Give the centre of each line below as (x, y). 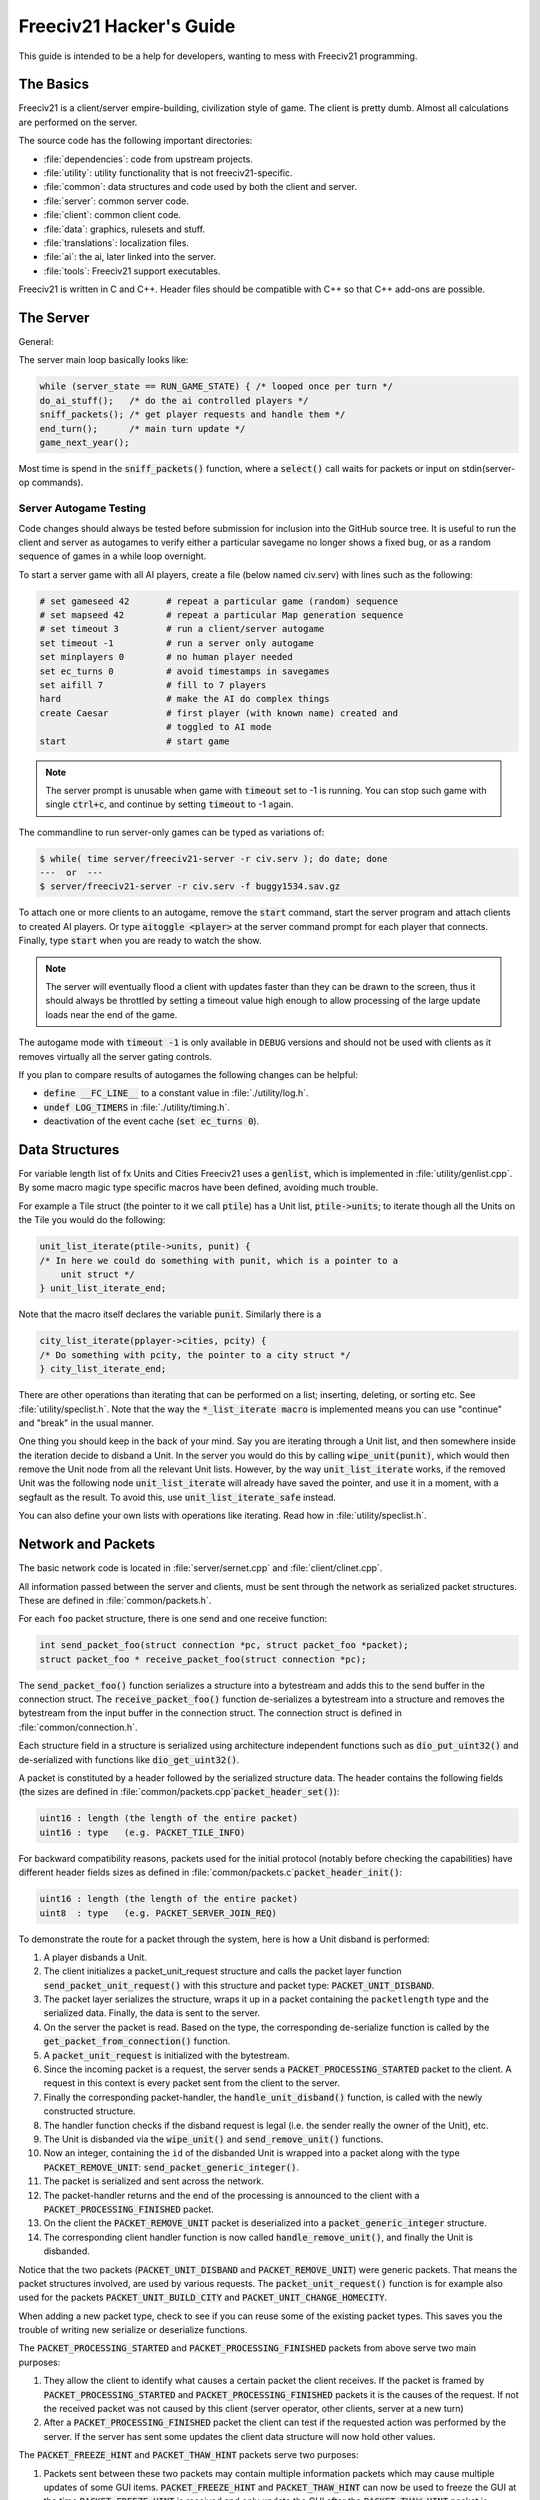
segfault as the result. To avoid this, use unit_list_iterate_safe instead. (177, 1497)
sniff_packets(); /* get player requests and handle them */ (192, 414)
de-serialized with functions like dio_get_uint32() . (129, 1759)
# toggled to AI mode (218, 727)
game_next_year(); (84, 442)
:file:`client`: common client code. (112, 215)
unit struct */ (97, 1274)
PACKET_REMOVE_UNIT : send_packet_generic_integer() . (171, 2167)
